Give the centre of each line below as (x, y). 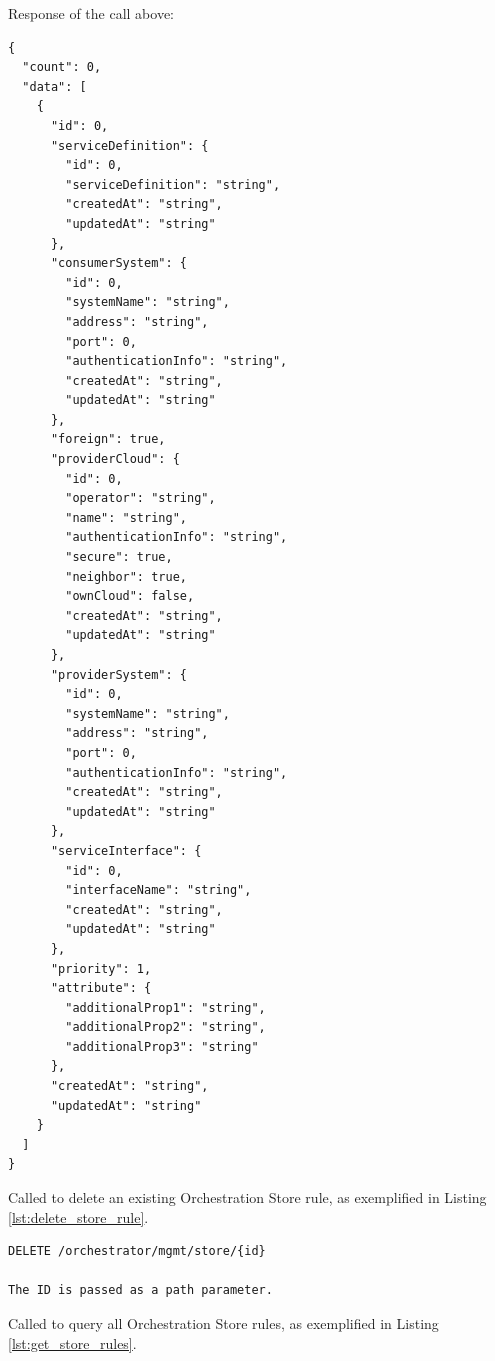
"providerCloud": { (115, 459)
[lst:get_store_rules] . (72, 1342)
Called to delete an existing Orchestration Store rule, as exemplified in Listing (247, 1197)
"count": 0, (62, 67)
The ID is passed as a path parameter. (140, 1290)
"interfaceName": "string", (158, 890)
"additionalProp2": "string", (165, 1027)
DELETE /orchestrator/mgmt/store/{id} (137, 1251)
